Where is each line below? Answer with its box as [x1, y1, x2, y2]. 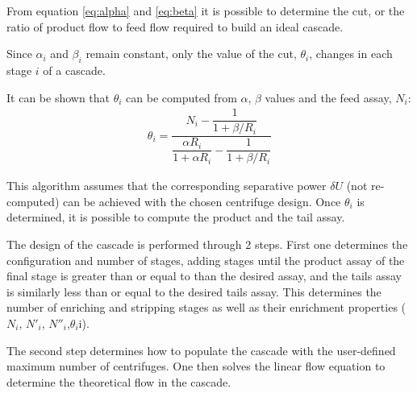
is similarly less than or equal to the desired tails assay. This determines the [6, 283, 382, 300]
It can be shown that [6, 89, 111, 105]
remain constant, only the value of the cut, [85, 45, 297, 62]
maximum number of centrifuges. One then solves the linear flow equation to [6, 358, 386, 374]
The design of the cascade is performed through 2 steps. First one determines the [6, 235, 408, 252]
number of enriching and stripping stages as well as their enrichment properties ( [6, 299, 407, 316]
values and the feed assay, [265, 89, 392, 105]
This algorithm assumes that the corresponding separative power [6, 177, 327, 194]
